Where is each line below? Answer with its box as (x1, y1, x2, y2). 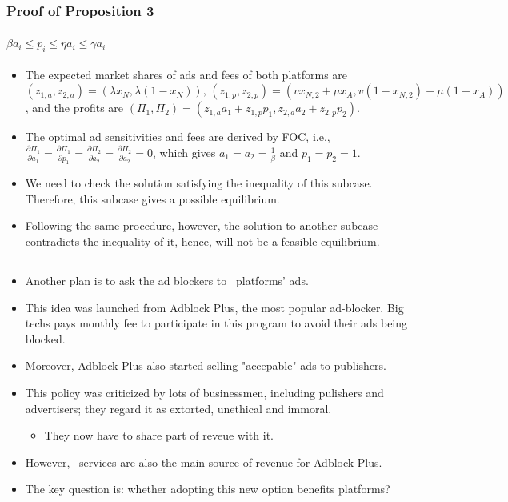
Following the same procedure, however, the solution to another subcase (25, 217, 378, 234)
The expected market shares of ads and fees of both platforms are (25, 66, 348, 82)
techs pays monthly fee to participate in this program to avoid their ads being (25, 315, 408, 331)
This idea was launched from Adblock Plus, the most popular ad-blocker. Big (25, 299, 404, 315)
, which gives (153, 144, 216, 161)
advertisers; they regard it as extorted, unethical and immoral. (25, 400, 332, 416)
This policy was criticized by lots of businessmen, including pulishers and (25, 384, 384, 401)
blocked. (25, 330, 66, 347)
